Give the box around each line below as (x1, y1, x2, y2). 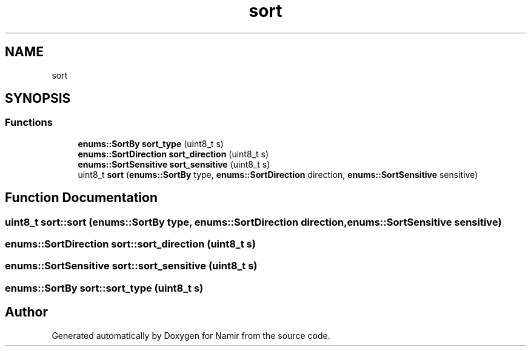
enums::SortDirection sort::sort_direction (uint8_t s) (5, 238, 256, 251)
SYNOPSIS (5, 91, 71, 107)
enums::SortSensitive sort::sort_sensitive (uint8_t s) (5, 260, 258, 272)
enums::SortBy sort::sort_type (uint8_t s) (5, 281, 204, 294)
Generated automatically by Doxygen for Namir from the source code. (52, 330, 330, 341)
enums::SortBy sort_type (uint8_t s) (78, 138, 224, 149)
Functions (5, 116, 53, 129)
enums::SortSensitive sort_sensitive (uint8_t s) (78, 159, 270, 169)
